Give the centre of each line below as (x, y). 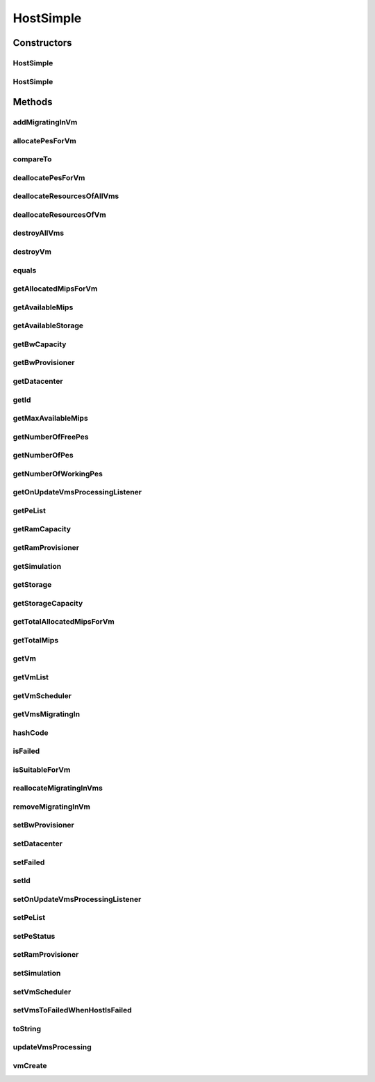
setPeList (29, 918)
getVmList (31, 677)
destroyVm (32, 252)
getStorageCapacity (48, 603)
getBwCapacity (40, 344)
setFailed (29, 862)
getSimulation (37, 566)
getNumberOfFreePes (51, 437)
